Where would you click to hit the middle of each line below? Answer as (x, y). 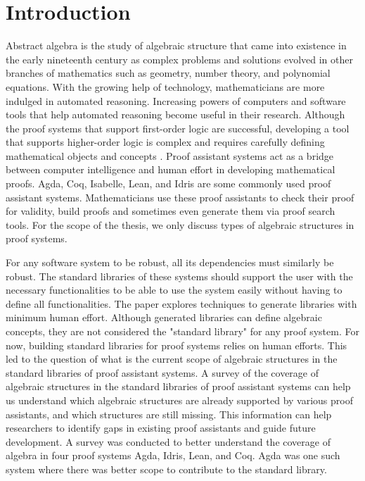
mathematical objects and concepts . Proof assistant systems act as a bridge (170, 155)
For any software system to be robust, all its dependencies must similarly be (170, 262)
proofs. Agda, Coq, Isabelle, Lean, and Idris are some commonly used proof (168, 183)
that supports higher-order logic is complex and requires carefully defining (165, 142)
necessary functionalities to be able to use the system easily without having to (174, 290)
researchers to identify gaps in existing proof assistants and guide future (161, 428)
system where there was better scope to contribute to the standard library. (166, 469)
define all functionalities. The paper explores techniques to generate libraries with (181, 303)
